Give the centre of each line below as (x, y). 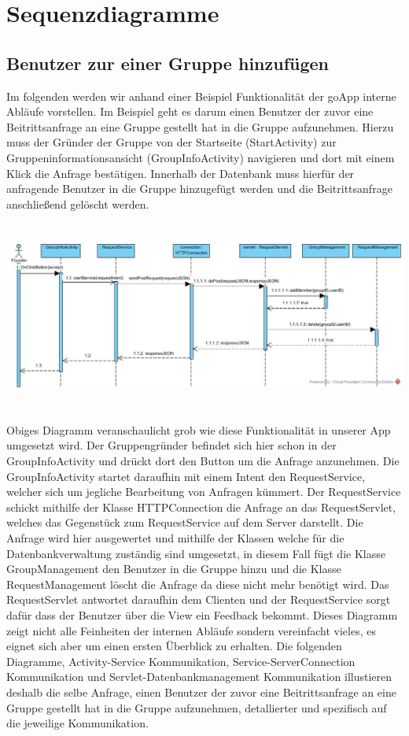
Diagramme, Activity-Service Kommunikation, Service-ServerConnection (181, 661)
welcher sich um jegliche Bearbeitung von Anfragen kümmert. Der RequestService (204, 492)
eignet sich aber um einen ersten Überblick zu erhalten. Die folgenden (174, 646)
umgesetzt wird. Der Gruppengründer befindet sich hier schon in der (171, 445)
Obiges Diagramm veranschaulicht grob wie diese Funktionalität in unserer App (199, 429)
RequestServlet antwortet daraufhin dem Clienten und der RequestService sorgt (199, 599)
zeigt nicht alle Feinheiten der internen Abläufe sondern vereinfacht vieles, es (191, 630)
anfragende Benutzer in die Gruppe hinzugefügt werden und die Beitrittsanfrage (199, 189)
